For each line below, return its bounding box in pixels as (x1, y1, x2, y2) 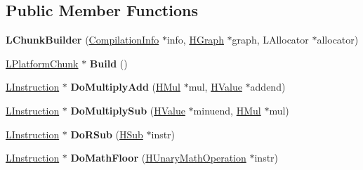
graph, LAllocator (232, 32, 309, 47)
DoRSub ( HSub (70, 126, 143, 141)
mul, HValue (188, 79, 242, 94)
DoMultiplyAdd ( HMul (70, 79, 180, 94)
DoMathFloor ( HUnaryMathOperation (70, 150, 246, 165)
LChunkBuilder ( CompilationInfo (6, 32, 159, 47)
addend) (250, 79, 286, 94)
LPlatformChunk (6, 55, 79, 70)
